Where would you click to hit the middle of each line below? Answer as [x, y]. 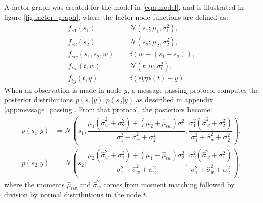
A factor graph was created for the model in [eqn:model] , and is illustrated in [124, 7]
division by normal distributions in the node [73, 195]
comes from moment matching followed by [169, 184]
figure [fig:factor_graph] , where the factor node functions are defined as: [116, 16]
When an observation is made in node [63, 89]
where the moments [34, 184]
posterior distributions [39, 99]
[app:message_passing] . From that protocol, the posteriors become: [108, 109]
